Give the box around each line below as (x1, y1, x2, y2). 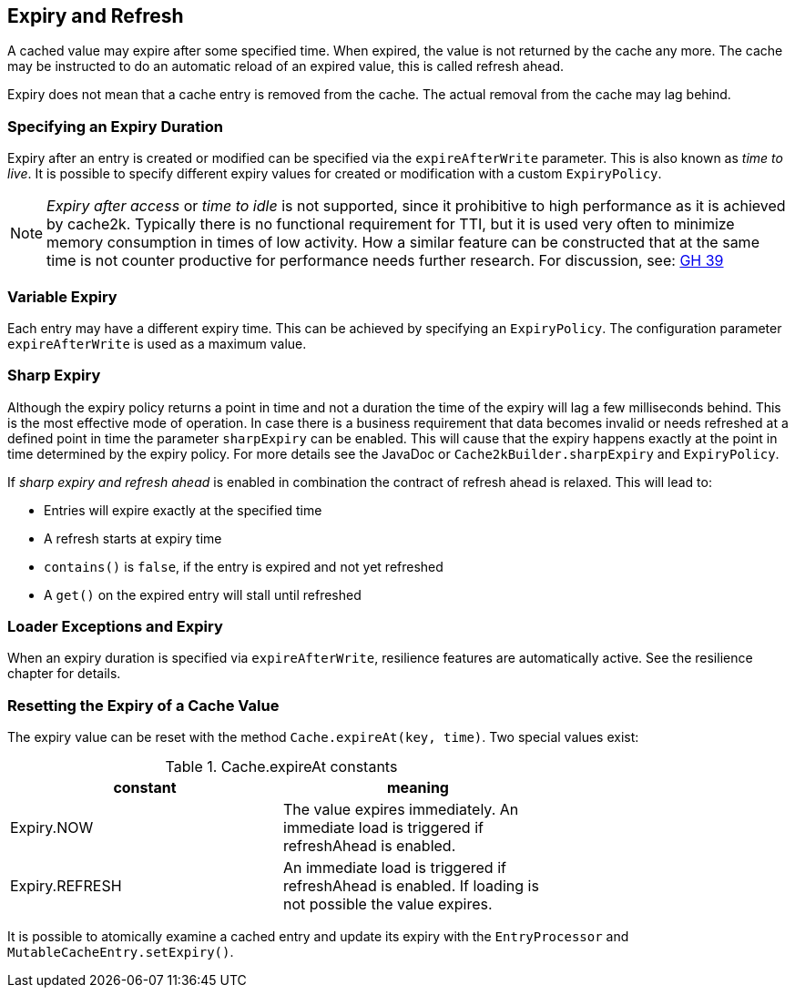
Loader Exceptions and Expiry (7, 617, 223, 636)
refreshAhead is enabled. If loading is (283, 877, 539, 896)
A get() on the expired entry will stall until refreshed (44, 586, 362, 603)
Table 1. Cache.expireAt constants (165, 757, 398, 777)
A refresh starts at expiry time (44, 530, 222, 546)
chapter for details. (7, 665, 121, 682)
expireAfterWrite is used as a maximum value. (7, 335, 307, 351)
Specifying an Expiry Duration (7, 117, 223, 136)
